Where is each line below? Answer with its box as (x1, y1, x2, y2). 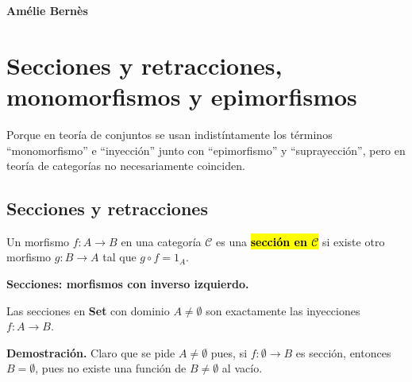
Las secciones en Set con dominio (6, 302, 170, 318)
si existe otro (322, 233, 385, 249)
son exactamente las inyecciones (206, 302, 360, 318)
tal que (102, 249, 137, 265)
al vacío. (221, 360, 263, 376)
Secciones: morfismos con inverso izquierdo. (6, 276, 249, 292)
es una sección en (216, 233, 307, 249)
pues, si (210, 344, 248, 361)
